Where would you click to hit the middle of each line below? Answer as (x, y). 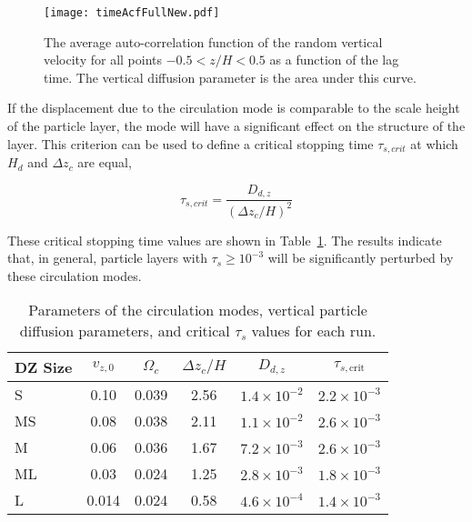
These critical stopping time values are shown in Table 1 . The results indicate (225, 240)
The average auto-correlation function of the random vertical (213, 41)
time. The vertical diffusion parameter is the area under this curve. (230, 77)
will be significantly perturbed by (361, 258)
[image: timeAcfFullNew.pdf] (132, 13)
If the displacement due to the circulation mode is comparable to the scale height (234, 108)
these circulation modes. (75, 275)
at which (434, 143)
